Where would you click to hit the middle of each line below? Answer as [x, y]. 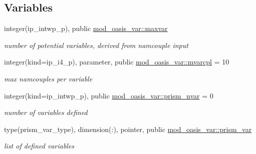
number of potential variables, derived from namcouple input [96, 45]
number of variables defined [46, 112]
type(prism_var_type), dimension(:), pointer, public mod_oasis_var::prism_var [128, 129]
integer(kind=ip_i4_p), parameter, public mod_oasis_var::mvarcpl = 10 [117, 62]
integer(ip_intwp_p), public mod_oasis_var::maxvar [86, 28]
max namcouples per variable [48, 78]
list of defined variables [39, 146]
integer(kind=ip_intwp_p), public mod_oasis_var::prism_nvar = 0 [109, 95]
